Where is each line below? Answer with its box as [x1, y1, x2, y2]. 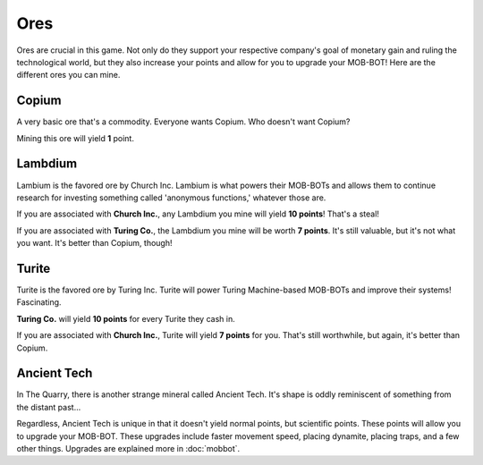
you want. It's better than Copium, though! [16, 238, 173, 249]
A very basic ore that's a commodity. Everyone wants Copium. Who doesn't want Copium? [16, 116, 351, 127]
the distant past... [16, 402, 81, 412]
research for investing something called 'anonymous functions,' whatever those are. [16, 192, 326, 203]
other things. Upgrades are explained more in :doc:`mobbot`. [16, 444, 241, 454]
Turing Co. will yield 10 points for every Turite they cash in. [16, 313, 236, 324]
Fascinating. [16, 297, 62, 308]
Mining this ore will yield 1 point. [16, 132, 134, 143]
